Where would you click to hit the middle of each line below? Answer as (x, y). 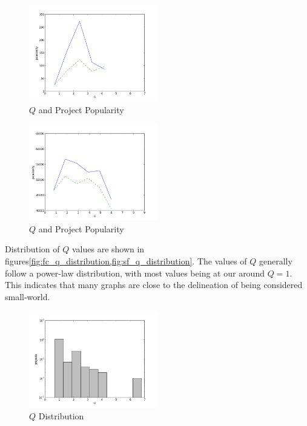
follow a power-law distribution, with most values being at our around (135, 273)
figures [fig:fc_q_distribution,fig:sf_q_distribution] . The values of (126, 261)
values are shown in (108, 249)
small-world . (28, 296)
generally (276, 261)
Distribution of (32, 249)
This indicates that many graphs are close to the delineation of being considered (154, 285)
